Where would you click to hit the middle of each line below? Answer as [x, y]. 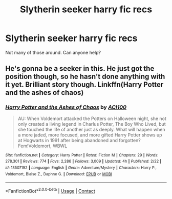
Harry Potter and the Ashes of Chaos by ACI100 [66, 107]
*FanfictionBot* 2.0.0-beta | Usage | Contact [50, 191]
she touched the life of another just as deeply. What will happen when [91, 129]
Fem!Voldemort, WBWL [42, 146]
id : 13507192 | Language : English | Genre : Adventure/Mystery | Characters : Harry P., [81, 168]
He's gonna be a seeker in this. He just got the [80, 68]
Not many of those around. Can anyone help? [53, 52]
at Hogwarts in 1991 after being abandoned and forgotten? [79, 140]
